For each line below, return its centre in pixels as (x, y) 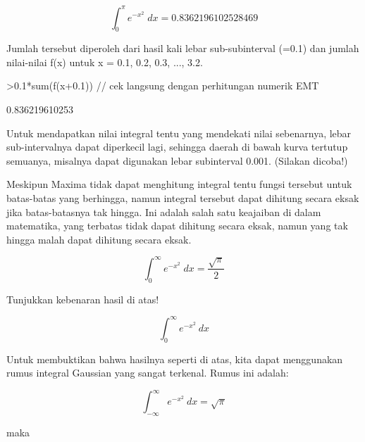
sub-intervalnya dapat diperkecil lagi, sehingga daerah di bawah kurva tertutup (177, 147)
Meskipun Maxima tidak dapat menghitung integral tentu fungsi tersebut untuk (179, 184)
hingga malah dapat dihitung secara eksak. (99, 239)
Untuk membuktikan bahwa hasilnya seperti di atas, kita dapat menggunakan (175, 359)
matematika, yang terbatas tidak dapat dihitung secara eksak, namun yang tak (177, 226)
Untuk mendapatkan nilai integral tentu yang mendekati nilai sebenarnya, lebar (179, 133)
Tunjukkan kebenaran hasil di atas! (83, 299)
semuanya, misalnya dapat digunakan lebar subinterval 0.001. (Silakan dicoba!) (177, 160)
